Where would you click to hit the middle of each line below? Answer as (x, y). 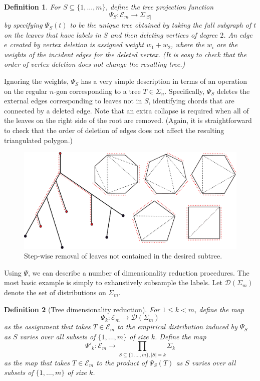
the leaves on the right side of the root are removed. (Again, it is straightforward (128, 120)
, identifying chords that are (191, 101)
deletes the (233, 91)
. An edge (238, 34)
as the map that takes (37, 362)
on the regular (26, 91)
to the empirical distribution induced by (177, 327)
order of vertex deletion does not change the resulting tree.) (95, 64)
